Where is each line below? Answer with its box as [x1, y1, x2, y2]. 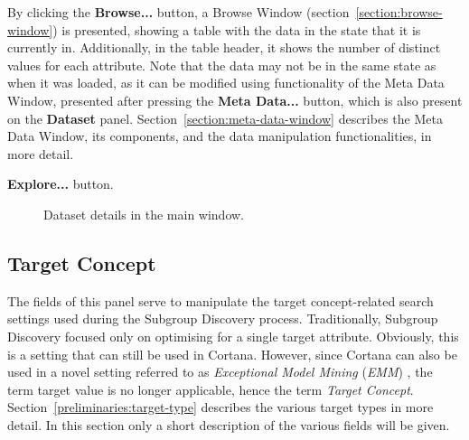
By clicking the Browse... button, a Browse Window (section [7, 3, 350, 21]
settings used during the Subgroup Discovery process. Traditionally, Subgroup [7, 309, 438, 328]
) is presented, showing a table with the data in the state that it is [52, 20, 421, 39]
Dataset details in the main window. [43, 204, 245, 223]
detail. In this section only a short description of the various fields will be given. [7, 415, 450, 434]
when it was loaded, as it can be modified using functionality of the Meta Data [7, 73, 445, 92]
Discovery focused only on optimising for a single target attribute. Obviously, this [7, 326, 459, 345]
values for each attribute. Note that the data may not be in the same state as [7, 55, 436, 74]
